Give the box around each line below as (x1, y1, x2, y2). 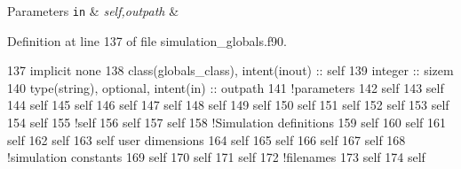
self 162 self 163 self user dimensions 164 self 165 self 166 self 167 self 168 (7, 130, 406, 149)
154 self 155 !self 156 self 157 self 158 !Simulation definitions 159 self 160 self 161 (7, 113, 447, 132)
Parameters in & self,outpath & (7, 2, 179, 19)
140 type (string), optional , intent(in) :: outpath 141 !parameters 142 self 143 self (7, 78, 444, 96)
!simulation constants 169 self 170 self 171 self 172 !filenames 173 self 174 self (7, 148, 425, 166)
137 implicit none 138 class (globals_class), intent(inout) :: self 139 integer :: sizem (7, 61, 454, 80)
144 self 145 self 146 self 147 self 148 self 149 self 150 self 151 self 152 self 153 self (7, 96, 449, 114)
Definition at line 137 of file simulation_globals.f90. (7, 31, 287, 50)
